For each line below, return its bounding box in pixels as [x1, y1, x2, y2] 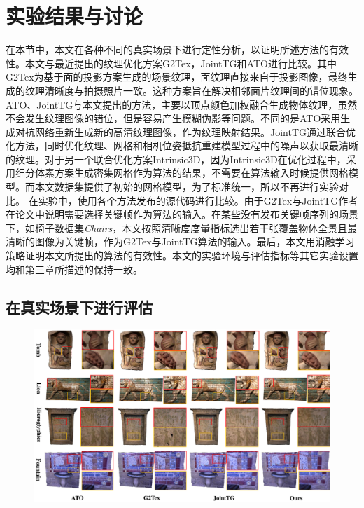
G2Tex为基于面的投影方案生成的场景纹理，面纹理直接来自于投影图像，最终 [6, 69, 348, 84]
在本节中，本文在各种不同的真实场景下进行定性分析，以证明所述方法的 [6, 42, 329, 57]
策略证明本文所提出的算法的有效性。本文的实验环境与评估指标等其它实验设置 [6, 248, 358, 263]
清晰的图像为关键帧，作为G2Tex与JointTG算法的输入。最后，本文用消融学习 [6, 234, 355, 249]
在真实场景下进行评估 [6, 296, 153, 317]
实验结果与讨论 [6, 1, 143, 30]
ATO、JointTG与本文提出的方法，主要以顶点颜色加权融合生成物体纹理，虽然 [6, 97, 358, 111]
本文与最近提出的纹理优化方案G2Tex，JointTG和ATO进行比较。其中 [24, 55, 337, 70]
